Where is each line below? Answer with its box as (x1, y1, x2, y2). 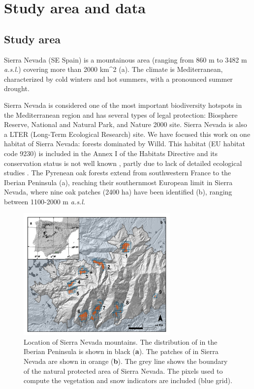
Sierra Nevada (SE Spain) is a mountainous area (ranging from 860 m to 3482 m (4, 54, 247, 65)
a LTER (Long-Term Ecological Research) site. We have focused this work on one (4, 129, 251, 139)
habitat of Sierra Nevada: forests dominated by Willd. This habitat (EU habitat (4, 138, 245, 149)
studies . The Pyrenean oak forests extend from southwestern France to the (4, 167, 231, 178)
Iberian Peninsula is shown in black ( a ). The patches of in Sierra (24, 346, 219, 357)
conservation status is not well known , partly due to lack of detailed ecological (4, 158, 242, 168)
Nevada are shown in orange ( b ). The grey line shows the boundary (24, 356, 228, 366)
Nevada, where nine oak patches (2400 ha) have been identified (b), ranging (4, 187, 232, 197)
